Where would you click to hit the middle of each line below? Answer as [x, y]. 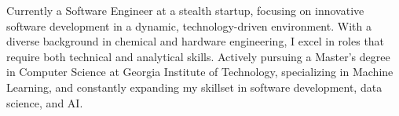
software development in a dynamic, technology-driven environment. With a [189, 25]
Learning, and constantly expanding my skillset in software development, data [194, 87]
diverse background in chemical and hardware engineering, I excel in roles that [196, 41]
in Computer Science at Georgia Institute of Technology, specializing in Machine [200, 72]
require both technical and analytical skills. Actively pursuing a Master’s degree [198, 56]
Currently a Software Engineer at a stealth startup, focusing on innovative [185, 10]
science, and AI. [45, 102]
